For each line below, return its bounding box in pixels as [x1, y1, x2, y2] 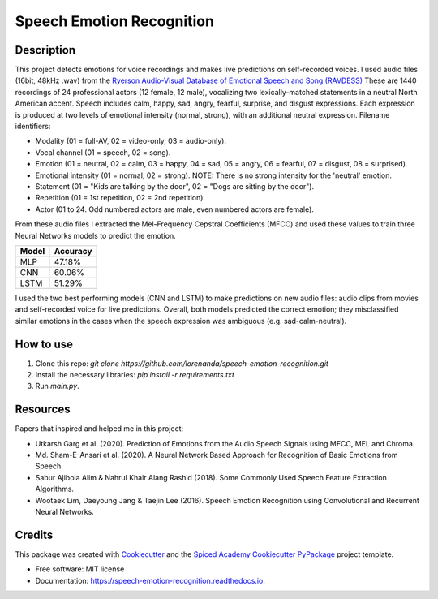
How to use [15, 337, 73, 351]
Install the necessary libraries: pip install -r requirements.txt [35, 370, 234, 379]
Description [15, 43, 76, 57]
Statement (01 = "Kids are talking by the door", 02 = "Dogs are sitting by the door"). [35, 181, 315, 191]
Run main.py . [35, 381, 80, 391]
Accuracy [54, 245, 92, 256]
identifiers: [15, 122, 51, 131]
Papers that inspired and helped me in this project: [15, 424, 184, 433]
